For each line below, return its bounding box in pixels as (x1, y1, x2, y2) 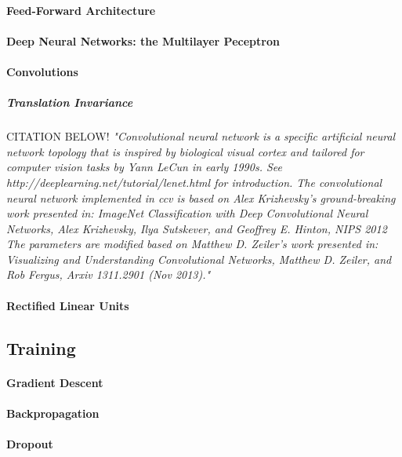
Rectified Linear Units (6, 297, 129, 313)
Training (6, 335, 76, 360)
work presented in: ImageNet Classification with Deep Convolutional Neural (6, 205, 368, 221)
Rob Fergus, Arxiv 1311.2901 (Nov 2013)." (6, 266, 211, 283)
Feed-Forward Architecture (6, 2, 156, 18)
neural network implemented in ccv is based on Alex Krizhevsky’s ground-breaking (6, 189, 396, 206)
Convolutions (6, 63, 78, 79)
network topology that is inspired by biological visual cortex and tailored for (6, 143, 364, 159)
